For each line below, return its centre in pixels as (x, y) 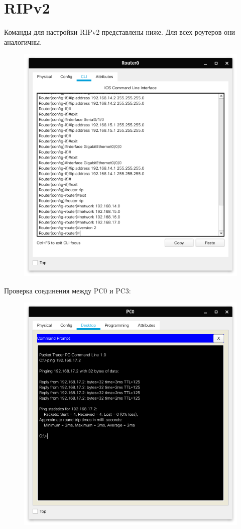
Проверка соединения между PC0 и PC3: (68, 290)
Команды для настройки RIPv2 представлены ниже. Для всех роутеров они (119, 32)
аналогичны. (23, 42)
